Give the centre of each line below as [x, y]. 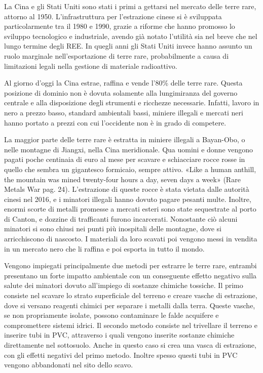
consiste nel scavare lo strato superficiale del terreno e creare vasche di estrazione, [131, 295]
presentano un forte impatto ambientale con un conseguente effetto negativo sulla [130, 275]
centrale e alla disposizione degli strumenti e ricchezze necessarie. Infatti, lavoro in [132, 102]
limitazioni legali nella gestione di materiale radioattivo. [91, 66]
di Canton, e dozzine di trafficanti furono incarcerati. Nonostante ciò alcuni [121, 218]
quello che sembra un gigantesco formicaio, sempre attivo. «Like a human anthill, [130, 169]
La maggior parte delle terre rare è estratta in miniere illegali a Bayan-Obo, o [125, 139]
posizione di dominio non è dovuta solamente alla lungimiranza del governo [121, 92]
